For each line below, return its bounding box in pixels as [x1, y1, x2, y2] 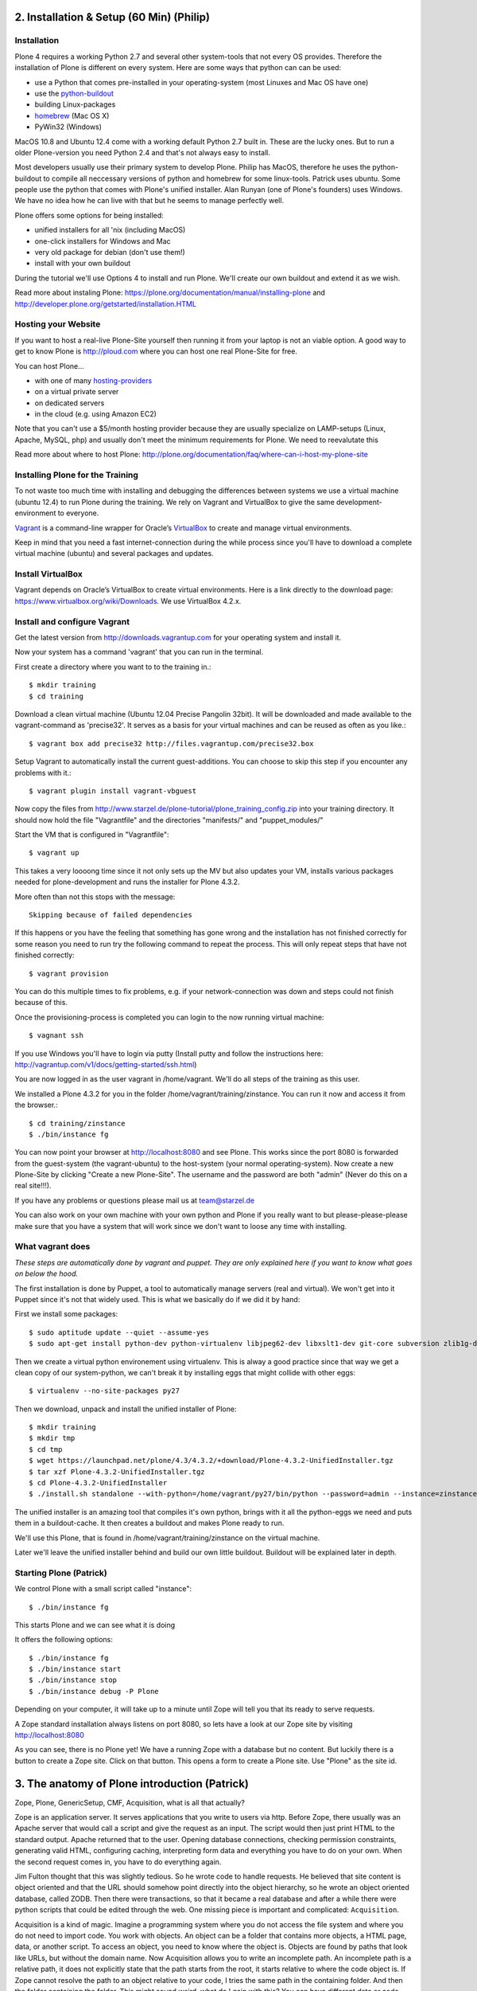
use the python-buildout [34, 88, 114, 98]
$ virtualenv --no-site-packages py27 [29, 1387, 180, 1395]
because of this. [14, 998, 68, 1007]
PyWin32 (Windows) [34, 122, 103, 131]
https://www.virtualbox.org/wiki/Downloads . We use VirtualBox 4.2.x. [14, 596, 242, 605]
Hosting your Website [14, 319, 101, 330]
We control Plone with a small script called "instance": [14, 1584, 192, 1594]
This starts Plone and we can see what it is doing [14, 1620, 176, 1629]
